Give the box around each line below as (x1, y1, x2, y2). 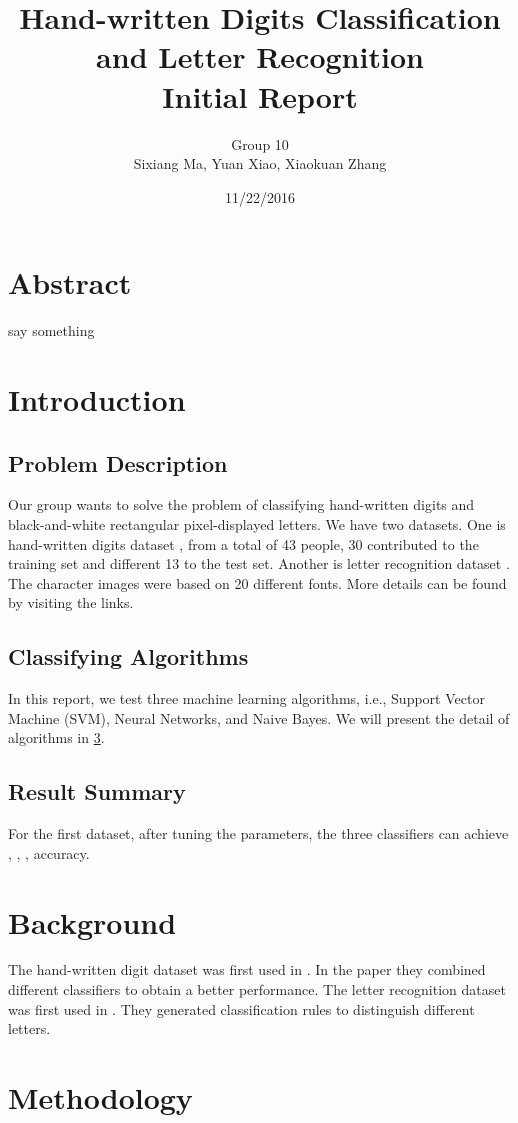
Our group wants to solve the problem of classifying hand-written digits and (8, 494, 475, 515)
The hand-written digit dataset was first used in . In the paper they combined (8, 959, 486, 980)
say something (8, 320, 95, 341)
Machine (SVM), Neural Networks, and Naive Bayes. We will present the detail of (8, 707, 510, 728)
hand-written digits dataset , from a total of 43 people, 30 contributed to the (8, 533, 479, 554)
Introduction (8, 379, 186, 419)
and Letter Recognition (96, 36, 424, 77)
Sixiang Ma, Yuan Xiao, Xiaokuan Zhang (133, 153, 387, 174)
